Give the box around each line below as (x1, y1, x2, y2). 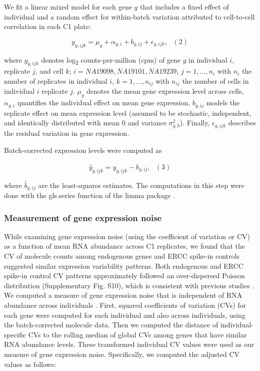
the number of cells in (182, 75, 249, 86)
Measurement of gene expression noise (4, 211, 162, 224)
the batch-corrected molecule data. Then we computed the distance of (4, 319, 218, 330)
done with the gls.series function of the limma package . (4, 190, 175, 201)
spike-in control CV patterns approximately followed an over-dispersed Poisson (4, 270, 245, 281)
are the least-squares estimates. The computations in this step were (38, 179, 244, 190)
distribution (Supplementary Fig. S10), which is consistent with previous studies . (4, 280, 254, 290)
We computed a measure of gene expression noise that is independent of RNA (4, 290, 242, 300)
